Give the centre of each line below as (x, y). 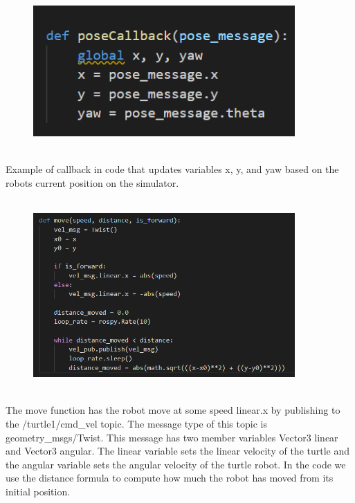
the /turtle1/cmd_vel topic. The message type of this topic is (136, 423)
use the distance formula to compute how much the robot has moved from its (170, 478)
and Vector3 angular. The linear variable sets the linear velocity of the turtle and (178, 451)
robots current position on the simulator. (92, 182)
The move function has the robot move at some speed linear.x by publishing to (173, 410)
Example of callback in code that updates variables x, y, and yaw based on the (172, 169)
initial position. (38, 491)
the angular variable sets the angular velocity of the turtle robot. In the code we (176, 464)
